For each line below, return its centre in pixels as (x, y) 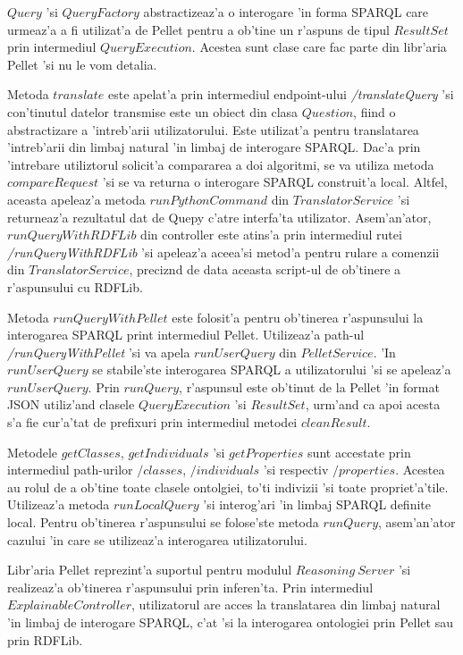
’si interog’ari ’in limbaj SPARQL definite (317, 504)
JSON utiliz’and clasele (71, 404)
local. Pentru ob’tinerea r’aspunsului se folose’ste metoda (163, 522)
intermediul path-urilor (70, 470)
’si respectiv (296, 470)
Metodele (32, 452)
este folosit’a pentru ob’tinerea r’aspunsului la (298, 317)
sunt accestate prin (359, 452)
